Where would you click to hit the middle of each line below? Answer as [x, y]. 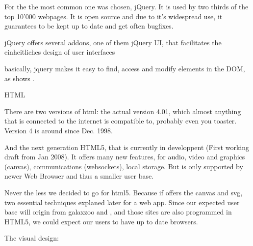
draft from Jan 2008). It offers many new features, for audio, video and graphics [125, 157]
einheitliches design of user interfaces [60, 52]
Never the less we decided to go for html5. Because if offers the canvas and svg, [124, 192]
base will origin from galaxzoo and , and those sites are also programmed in [118, 212]
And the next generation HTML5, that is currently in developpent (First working [127, 147]
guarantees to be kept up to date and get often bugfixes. [89, 26]
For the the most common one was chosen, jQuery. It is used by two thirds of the [126, 6]
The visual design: [32, 238]
